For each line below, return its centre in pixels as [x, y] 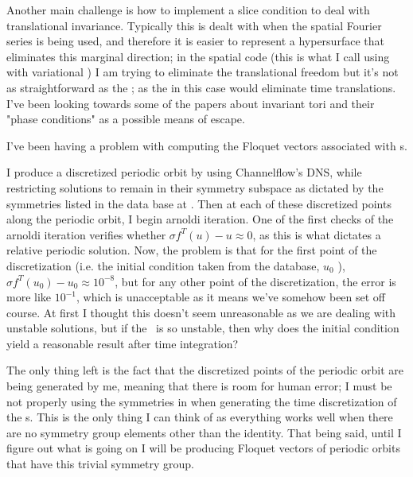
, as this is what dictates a [317, 234]
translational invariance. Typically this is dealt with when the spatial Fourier [194, 25]
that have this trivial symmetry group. [100, 464]
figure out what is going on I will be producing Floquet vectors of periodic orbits [203, 448]
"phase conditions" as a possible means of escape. [126, 119]
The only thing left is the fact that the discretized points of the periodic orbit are [205, 370]
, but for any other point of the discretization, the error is [255, 281]
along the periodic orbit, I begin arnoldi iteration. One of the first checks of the [200, 219]
